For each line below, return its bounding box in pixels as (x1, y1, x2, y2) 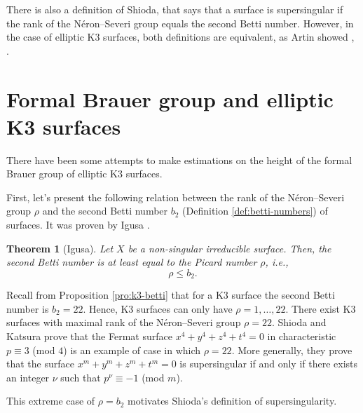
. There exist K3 (285, 301, 356, 316)
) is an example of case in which (63, 342, 201, 357)
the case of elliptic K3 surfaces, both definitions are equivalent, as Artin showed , (6, 29, 355, 44)
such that (60, 370, 101, 384)
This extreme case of (6, 393, 95, 408)
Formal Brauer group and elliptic (6, 84, 334, 113)
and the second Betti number (42, 203, 168, 218)
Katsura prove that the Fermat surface (6, 329, 172, 344)
